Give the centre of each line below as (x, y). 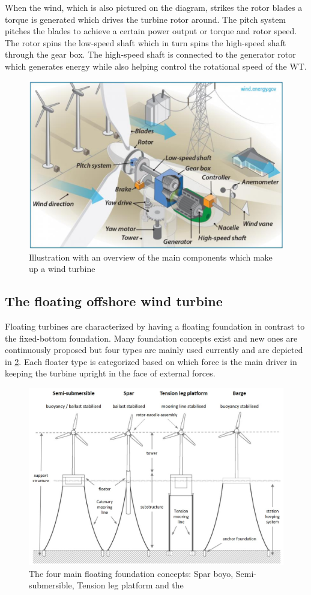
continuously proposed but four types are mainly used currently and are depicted (154, 350)
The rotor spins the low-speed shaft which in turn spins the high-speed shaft (146, 42)
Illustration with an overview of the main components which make (151, 257)
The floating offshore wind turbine (114, 301)
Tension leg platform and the (130, 585)
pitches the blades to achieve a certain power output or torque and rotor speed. (151, 31)
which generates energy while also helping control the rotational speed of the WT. (156, 66)
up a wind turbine (62, 269)
